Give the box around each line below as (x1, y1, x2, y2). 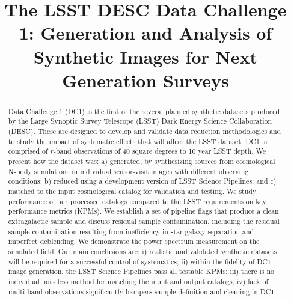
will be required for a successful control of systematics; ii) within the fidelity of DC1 (8, 256, 271, 266)
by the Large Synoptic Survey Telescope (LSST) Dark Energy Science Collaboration (8, 116, 272, 126)
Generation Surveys (62, 67, 229, 92)
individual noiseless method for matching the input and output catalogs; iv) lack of (8, 276, 269, 286)
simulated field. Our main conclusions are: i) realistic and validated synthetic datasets (8, 246, 277, 256)
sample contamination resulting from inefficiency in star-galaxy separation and (8, 226, 254, 236)
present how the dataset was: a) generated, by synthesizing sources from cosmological (8, 156, 275, 166)
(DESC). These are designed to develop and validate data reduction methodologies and (8, 126, 281, 136)
